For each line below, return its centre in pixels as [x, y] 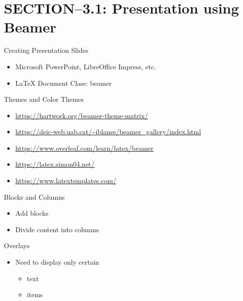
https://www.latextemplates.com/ [66, 181]
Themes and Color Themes [44, 99]
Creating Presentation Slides [46, 50]
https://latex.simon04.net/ [55, 164]
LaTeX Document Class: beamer [63, 83]
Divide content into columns [57, 229]
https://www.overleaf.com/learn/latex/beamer [84, 148]
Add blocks [32, 213]
